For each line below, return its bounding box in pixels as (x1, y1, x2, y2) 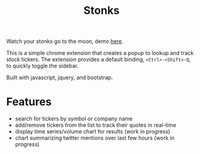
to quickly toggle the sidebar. (6, 62, 79, 69)
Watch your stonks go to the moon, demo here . (6, 37, 124, 45)
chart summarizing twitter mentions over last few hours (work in (15, 134, 175, 142)
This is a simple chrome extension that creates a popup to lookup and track (6, 50, 194, 57)
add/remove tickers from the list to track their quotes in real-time (15, 121, 176, 129)
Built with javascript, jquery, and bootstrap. (6, 74, 113, 82)
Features (6, 95, 52, 109)
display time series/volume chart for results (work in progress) (15, 128, 170, 135)
